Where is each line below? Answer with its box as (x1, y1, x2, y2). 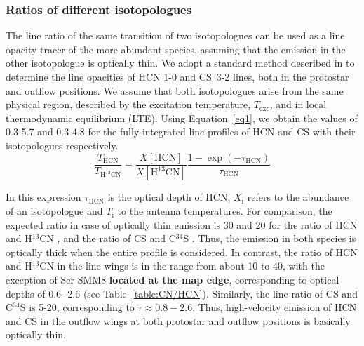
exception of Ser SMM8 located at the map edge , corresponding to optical (6, 272, 339, 287)
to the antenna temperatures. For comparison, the (117, 204, 332, 218)
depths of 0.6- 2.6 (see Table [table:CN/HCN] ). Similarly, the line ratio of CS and (6, 286, 358, 300)
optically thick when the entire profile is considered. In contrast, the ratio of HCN (6, 244, 358, 259)
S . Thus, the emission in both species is (183, 231, 356, 246)
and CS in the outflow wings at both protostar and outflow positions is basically (6, 313, 351, 328)
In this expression (6, 189, 81, 204)
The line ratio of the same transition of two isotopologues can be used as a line (6, 28, 345, 43)
